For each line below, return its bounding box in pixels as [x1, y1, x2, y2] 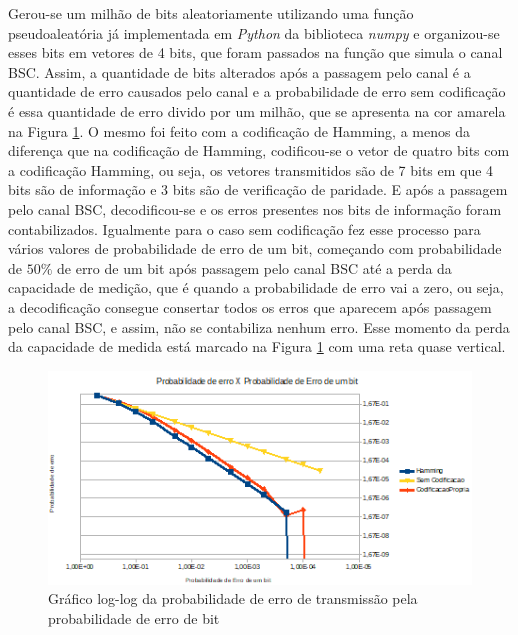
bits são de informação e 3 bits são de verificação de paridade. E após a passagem [8, 179, 508, 200]
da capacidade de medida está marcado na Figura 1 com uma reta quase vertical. [8, 336, 506, 357]
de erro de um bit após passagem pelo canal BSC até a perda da [57, 257, 452, 278]
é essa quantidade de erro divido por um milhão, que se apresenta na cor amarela [8, 100, 506, 121]
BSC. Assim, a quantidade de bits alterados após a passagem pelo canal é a [8, 61, 471, 82]
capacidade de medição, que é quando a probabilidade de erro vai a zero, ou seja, [8, 277, 504, 298]
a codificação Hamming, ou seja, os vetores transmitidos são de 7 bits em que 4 [8, 159, 494, 180]
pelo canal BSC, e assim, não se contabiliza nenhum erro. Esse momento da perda [8, 316, 510, 337]
